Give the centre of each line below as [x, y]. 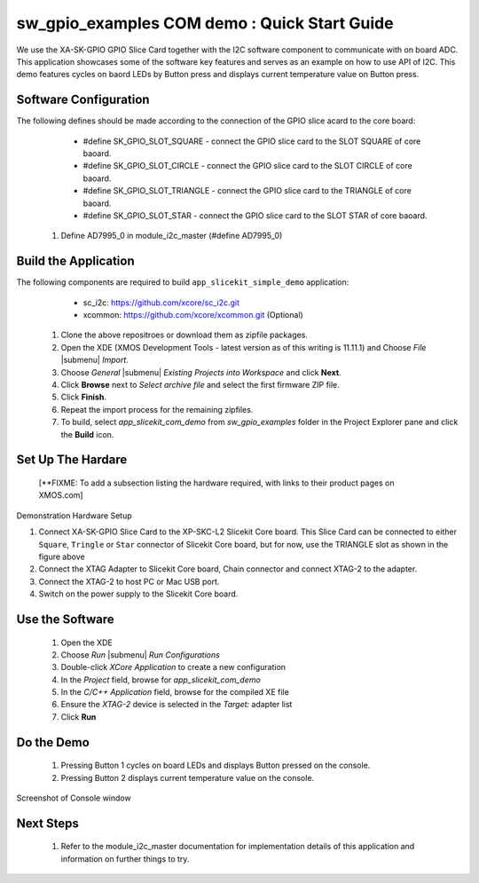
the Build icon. [87, 434]
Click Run [79, 717]
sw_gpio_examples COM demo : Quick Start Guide [205, 23]
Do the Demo [53, 742]
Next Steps [47, 823]
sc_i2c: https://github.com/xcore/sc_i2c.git [161, 303]
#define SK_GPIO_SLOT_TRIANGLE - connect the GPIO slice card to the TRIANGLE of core [247, 191]
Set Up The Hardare [72, 460]
